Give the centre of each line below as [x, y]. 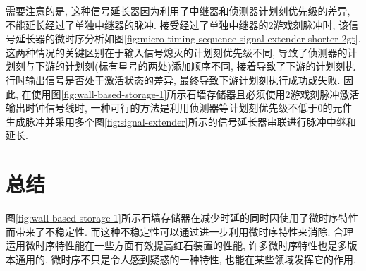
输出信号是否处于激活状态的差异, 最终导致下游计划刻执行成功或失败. [183, 79]
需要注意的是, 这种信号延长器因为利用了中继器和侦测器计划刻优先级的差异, [178, 11]
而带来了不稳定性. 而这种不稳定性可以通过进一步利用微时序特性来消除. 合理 [180, 231]
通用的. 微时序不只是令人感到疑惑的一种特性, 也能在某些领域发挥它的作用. [185, 259]
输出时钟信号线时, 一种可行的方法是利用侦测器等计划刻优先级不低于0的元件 [179, 108]
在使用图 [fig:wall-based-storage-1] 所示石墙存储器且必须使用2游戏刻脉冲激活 [190, 94]
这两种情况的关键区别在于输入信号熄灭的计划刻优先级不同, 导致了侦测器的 [177, 52]
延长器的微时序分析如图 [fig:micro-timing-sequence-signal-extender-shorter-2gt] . [188, 38]
